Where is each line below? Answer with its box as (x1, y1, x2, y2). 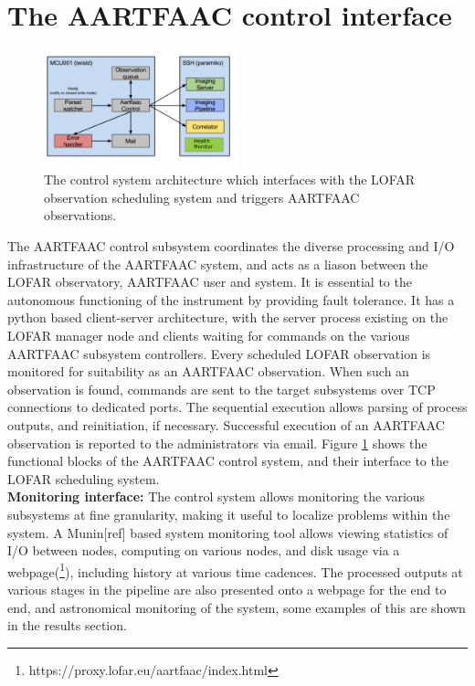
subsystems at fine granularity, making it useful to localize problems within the (7, 504, 450, 523)
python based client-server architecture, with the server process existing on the (7, 308, 449, 327)
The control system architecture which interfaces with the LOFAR (44, 170, 416, 189)
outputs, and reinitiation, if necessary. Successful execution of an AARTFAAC (7, 415, 445, 434)
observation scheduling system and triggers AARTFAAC (44, 187, 360, 206)
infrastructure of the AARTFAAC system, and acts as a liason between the (7, 254, 428, 273)
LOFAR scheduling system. (7, 469, 160, 488)
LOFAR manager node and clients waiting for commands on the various (7, 326, 410, 344)
